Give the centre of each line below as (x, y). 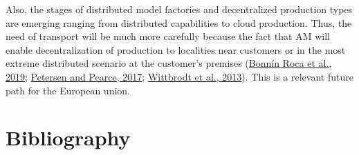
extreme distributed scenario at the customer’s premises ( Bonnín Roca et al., (169, 63)
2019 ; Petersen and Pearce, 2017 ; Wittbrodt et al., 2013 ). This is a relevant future (179, 76)
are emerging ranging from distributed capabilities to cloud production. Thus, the (179, 22)
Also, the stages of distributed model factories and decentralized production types (179, 9)
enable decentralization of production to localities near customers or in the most (176, 49)
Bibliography (68, 137)
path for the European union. (68, 90)
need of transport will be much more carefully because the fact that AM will (168, 36)
